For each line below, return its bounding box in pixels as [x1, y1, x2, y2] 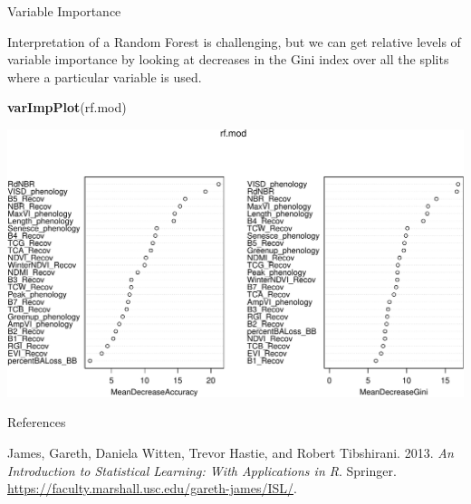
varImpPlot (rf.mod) [7, 98, 127, 117]
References [7, 413, 66, 432]
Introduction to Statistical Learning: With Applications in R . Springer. [7, 461, 397, 480]
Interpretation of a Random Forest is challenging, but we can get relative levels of [7, 32, 461, 51]
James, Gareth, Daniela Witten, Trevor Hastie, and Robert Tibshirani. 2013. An [7, 442, 454, 461]
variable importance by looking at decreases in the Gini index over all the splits [7, 50, 449, 69]
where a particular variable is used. [7, 67, 202, 86]
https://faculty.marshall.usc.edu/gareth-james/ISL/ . [7, 479, 297, 498]
